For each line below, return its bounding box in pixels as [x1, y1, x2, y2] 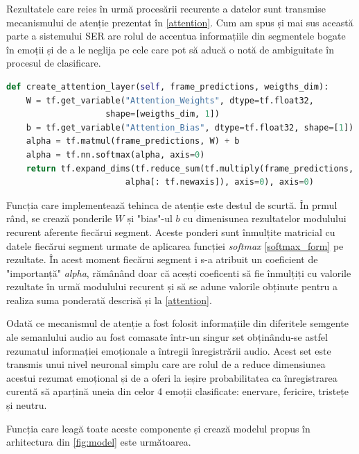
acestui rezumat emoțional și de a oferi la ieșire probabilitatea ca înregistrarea [6, 370, 338, 385]
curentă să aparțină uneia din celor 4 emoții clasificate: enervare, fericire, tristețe [6, 384, 349, 398]
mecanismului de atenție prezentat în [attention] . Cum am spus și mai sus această [6, 15, 353, 29]
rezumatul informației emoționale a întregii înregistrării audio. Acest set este [6, 343, 331, 358]
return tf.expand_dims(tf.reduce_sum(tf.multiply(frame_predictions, [26, 163, 354, 174]
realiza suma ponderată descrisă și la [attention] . [6, 292, 212, 307]
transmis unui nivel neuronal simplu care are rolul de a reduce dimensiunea [6, 357, 326, 371]
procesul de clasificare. [6, 56, 101, 70]
